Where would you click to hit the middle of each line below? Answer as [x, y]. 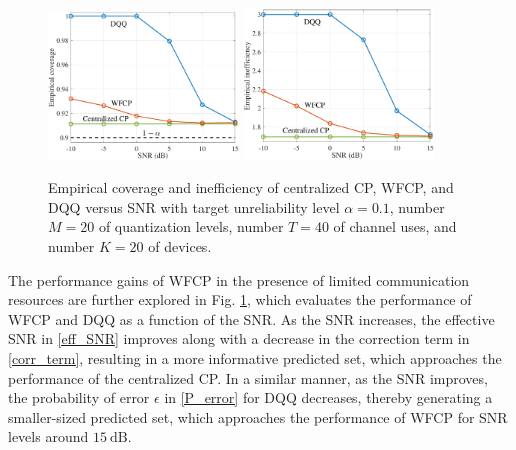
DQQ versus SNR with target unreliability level [194, 206]
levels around [48, 436]
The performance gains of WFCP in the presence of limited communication [239, 279]
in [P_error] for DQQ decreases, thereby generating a [328, 397]
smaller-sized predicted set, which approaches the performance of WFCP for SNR [258, 416]
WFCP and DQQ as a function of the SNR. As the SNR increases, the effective [251, 318]
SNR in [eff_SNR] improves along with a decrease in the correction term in [239, 338]
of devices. [180, 246]
